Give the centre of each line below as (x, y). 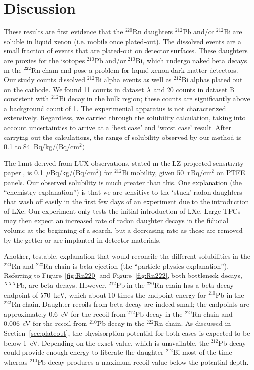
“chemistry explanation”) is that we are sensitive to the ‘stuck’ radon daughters (123, 192)
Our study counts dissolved (45, 80)
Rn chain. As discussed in (192, 323)
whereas (16, 361)
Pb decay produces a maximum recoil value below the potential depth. (143, 361)
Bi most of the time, (203, 352)
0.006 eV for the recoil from (46, 323)
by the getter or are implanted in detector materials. (83, 240)
